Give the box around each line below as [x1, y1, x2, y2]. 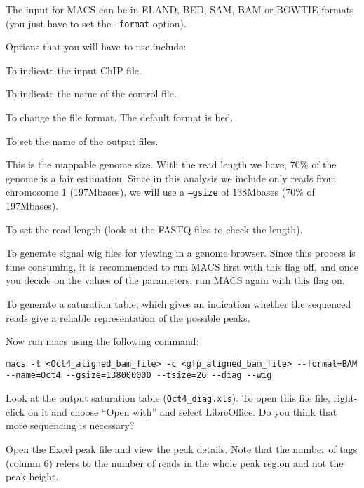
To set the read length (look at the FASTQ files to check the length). [6, 222, 303, 236]
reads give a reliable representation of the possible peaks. [6, 310, 250, 325]
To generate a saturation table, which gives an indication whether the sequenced [6, 297, 351, 311]
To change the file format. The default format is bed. [6, 110, 234, 125]
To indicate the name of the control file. [6, 86, 177, 101]
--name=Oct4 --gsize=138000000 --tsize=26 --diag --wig [6, 370, 272, 381]
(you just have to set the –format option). [6, 15, 187, 30]
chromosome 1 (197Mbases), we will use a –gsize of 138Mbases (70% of [6, 184, 315, 199]
